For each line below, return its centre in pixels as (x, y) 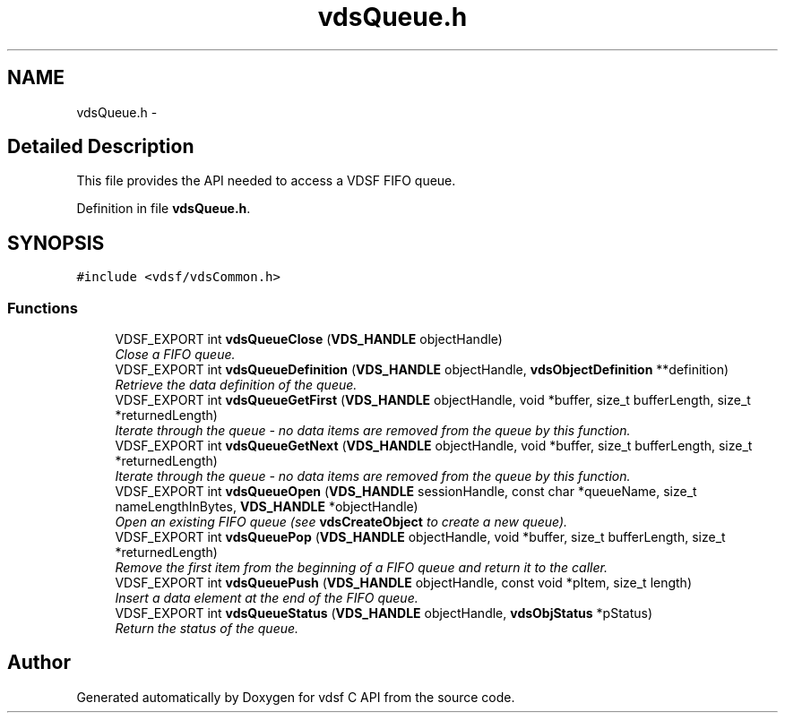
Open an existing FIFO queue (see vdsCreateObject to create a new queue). (341, 522)
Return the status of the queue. (207, 629)
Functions (43, 308)
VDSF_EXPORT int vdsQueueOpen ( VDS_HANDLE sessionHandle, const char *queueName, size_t (406, 492)
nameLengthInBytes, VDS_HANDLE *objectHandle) (267, 507)
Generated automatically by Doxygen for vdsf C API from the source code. (296, 697)
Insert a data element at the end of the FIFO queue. (267, 598)
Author (39, 663)
